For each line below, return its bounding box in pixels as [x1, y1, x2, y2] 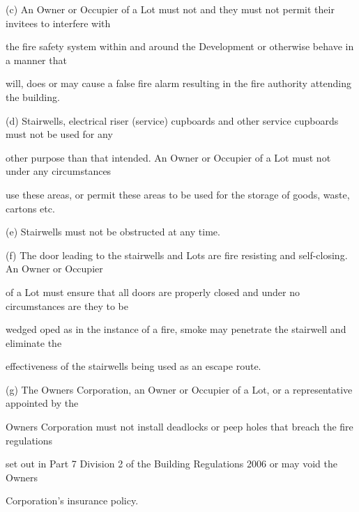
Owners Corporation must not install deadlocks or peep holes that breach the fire [6, 419, 353, 434]
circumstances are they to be [6, 298, 128, 313]
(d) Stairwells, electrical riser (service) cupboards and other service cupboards [6, 113, 339, 127]
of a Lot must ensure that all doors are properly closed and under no [6, 284, 300, 299]
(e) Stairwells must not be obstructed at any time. [6, 224, 220, 239]
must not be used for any [6, 127, 113, 141]
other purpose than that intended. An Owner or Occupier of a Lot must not [6, 150, 331, 164]
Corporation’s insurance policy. [6, 493, 139, 508]
